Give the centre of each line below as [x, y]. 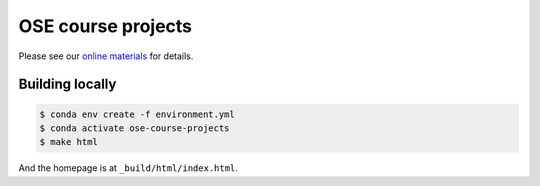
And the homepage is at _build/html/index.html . [128, 168]
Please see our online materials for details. [106, 56]
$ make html [69, 142]
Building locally [67, 84]
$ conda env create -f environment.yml [137, 114]
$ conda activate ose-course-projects [134, 128]
